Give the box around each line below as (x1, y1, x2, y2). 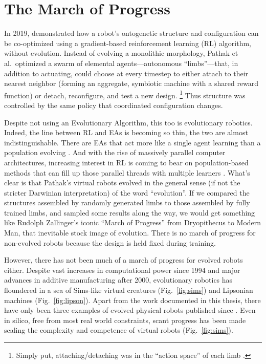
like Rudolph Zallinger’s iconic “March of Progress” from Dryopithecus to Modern (4, 217, 261, 228)
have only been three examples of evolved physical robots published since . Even (4, 305, 256, 315)
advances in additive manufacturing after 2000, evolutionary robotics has (4, 274, 233, 285)
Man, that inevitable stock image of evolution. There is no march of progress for (4, 227, 256, 238)
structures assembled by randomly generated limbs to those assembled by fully (4, 197, 250, 208)
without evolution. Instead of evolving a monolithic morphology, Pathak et (4, 48, 238, 58)
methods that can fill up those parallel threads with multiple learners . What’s (4, 167, 250, 178)
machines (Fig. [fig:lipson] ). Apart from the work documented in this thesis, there (4, 294, 261, 305)
